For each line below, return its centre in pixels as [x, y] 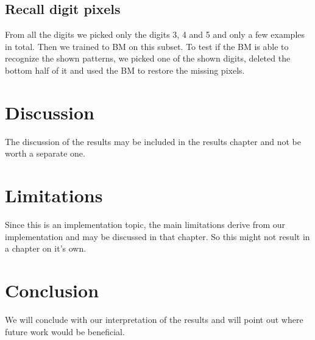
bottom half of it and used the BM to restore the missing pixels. [125, 70]
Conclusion [52, 290]
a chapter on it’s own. [46, 248]
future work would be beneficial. [65, 331]
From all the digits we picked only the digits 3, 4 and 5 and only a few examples [155, 34]
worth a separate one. [45, 153]
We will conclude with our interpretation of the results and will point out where [154, 319]
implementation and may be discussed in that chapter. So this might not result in [157, 236]
